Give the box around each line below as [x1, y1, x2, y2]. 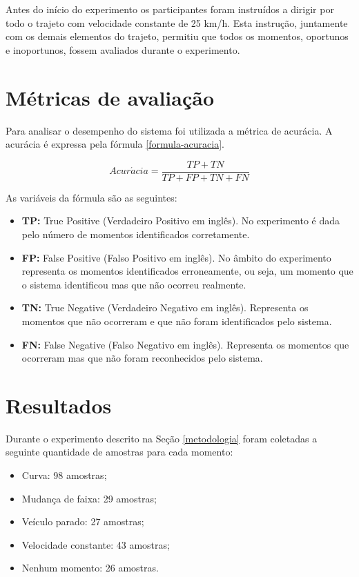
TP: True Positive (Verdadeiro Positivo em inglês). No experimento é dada [21, 213, 340, 228]
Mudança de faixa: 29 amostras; [21, 491, 157, 505]
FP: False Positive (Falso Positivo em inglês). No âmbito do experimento [21, 250, 331, 264]
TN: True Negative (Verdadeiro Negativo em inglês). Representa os [21, 300, 309, 315]
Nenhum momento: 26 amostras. [21, 560, 159, 575]
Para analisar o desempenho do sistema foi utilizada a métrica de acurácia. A [6, 123, 333, 137]
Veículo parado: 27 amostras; [21, 514, 144, 529]
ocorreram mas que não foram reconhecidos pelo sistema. [21, 351, 263, 365]
